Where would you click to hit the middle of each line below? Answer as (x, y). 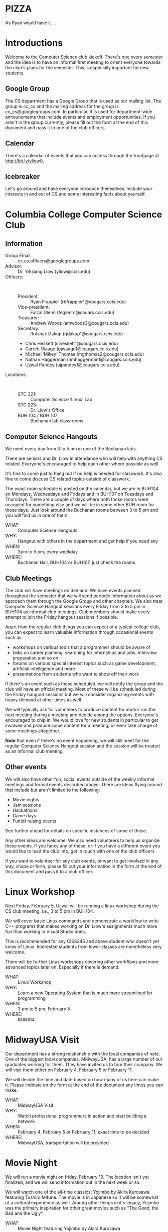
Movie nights (26, 799)
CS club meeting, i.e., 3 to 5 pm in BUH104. (50, 911)
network (26, 1121)
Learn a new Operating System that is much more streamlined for (85, 993)
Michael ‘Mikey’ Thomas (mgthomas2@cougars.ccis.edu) (85, 354)
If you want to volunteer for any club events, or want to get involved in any (82, 861)
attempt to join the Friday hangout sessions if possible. (62, 617)
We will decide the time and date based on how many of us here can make (82, 1079)
